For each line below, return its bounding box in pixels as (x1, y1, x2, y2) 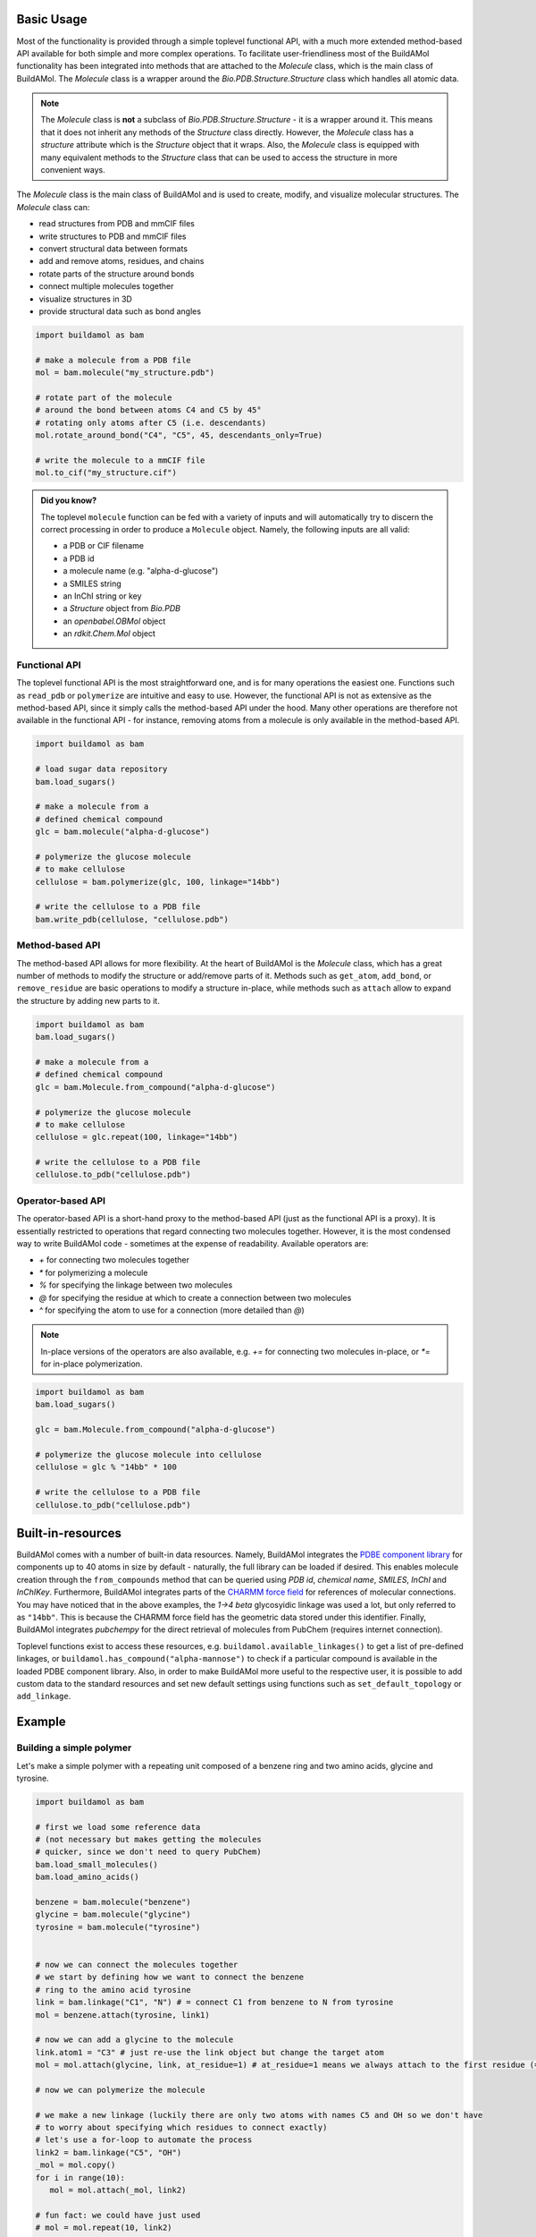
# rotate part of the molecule (35, 392, 173, 403)
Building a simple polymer (16, 1741, 132, 1754)
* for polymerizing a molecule (38, 1267, 148, 1278)
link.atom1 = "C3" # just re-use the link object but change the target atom (35, 2047, 384, 2057)
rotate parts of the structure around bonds (38, 268, 195, 279)
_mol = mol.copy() (35, 2160, 116, 2170)
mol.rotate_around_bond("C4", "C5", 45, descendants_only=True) (35, 430, 323, 440)
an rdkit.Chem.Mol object (63, 628, 156, 639)
